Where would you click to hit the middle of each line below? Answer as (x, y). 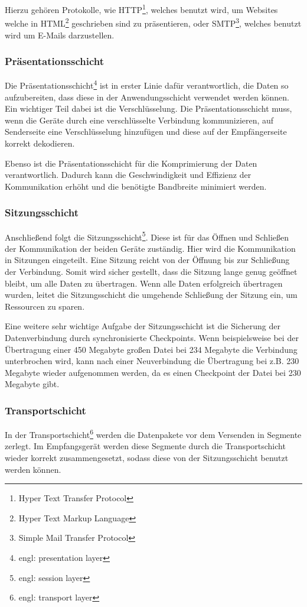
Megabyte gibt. (32, 384)
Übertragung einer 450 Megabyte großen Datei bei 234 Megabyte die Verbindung (151, 349)
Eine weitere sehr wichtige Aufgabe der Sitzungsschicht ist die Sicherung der (143, 326)
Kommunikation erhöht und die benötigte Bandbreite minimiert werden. (136, 186)
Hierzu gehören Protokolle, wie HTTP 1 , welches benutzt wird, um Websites (141, 9)
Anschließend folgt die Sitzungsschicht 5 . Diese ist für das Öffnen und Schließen (147, 236)
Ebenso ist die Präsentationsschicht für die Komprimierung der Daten (131, 163)
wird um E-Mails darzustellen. (60, 35)
